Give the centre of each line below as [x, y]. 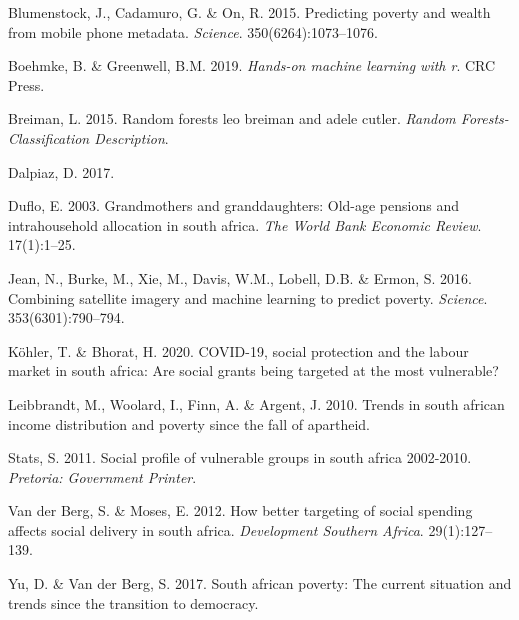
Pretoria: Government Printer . [102, 476]
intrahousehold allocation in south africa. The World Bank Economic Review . [245, 224]
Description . [131, 137]
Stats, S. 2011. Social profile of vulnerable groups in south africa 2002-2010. [240, 457]
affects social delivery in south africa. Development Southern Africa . [216, 529]
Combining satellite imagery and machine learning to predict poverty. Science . [248, 297]
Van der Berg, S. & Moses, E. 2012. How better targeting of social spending [240, 510]
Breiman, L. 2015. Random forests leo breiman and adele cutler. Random [232, 118]
